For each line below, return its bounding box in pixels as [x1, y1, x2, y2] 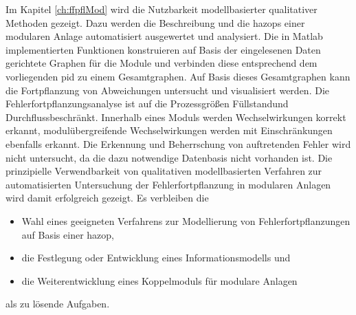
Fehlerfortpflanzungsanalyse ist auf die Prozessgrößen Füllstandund [5, 96, 289, 111]
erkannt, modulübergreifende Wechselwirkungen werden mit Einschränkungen [5, 123, 333, 138]
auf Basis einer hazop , [21, 227, 114, 241]
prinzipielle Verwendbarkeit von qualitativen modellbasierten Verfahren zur [5, 164, 322, 178]
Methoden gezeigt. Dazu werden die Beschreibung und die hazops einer [5, 15, 305, 30]
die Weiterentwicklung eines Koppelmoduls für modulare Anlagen [21, 273, 298, 287]
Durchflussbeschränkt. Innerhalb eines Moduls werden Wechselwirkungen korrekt [5, 109, 346, 124]
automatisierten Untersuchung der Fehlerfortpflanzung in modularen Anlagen [5, 177, 331, 191]
